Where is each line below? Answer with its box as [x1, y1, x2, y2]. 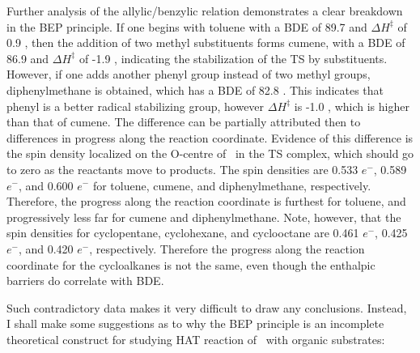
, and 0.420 [18, 240, 74, 257]
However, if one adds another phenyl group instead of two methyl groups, [6, 66, 371, 83]
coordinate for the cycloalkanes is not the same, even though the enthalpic [6, 256, 375, 273]
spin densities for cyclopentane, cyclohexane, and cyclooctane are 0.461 [6, 224, 359, 241]
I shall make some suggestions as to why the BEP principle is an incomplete [6, 315, 384, 332]
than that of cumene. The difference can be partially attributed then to [6, 113, 361, 130]
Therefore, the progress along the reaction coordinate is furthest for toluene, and [6, 193, 406, 210]
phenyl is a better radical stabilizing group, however [6, 97, 265, 114]
